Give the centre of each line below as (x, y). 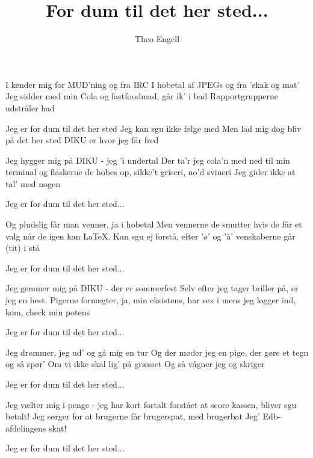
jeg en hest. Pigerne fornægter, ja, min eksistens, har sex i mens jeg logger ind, (151, 300)
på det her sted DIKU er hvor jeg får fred (82, 140)
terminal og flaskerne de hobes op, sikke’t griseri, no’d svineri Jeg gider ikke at (150, 172)
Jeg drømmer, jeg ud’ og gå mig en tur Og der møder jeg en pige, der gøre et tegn (157, 352)
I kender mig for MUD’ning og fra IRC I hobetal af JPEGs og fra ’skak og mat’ (153, 84)
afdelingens (26, 428)
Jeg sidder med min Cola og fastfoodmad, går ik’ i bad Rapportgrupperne (142, 96)
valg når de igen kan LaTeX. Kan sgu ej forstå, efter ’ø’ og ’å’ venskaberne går (150, 236)
